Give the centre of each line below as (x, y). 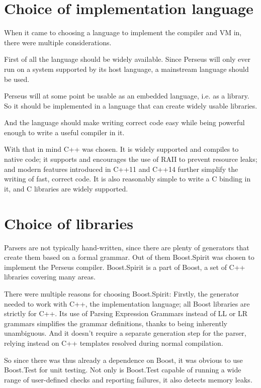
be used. (17, 79)
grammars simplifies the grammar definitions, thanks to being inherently (116, 323)
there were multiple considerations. (58, 42)
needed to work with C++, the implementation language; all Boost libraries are (127, 303)
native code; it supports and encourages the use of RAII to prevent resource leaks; (131, 159)
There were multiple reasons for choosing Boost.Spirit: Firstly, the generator (121, 293)
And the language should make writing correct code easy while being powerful (124, 122)
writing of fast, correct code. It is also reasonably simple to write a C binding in (127, 179)
